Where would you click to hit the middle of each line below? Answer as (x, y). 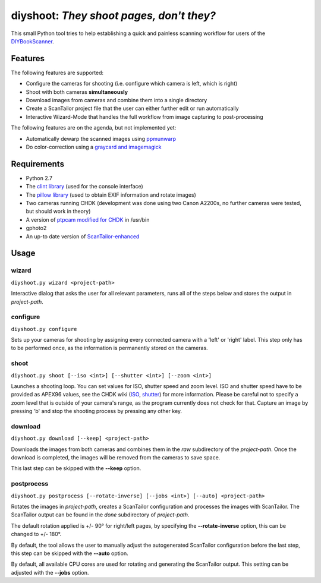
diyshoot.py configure (44, 329)
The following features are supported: (57, 73)
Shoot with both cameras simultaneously (77, 92)
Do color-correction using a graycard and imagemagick (94, 147)
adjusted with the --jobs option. (50, 572)
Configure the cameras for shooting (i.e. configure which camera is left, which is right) (132, 84)
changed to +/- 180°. (36, 534)
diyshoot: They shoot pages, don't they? (114, 15)
